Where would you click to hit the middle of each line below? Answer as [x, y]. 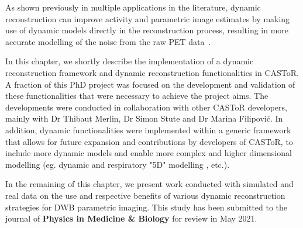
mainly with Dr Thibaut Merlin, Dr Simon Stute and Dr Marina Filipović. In [144, 118]
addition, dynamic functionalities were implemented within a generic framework [148, 129]
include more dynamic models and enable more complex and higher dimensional [149, 153]
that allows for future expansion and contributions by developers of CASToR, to [149, 141]
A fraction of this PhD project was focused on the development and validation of [150, 84]
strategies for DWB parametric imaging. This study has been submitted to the [147, 207]
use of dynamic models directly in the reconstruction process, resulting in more [147, 30]
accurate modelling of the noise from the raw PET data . [108, 41]
